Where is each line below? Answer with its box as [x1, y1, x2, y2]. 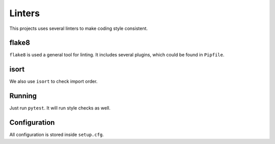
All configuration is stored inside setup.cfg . [9, 132, 104, 138]
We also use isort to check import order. [9, 79, 98, 85]
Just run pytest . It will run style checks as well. [9, 105, 111, 111]
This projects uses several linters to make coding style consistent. [9, 25, 148, 31]
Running [9, 92, 37, 100]
